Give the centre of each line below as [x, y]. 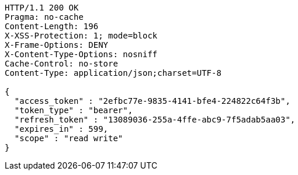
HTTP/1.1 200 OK [42, 8]
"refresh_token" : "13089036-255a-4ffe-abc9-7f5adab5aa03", [155, 120]
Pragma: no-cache [44, 17]
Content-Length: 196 [52, 26]
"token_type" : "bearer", [74, 110]
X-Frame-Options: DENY [57, 45]
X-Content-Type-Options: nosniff [81, 54]
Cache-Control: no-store [61, 64]
